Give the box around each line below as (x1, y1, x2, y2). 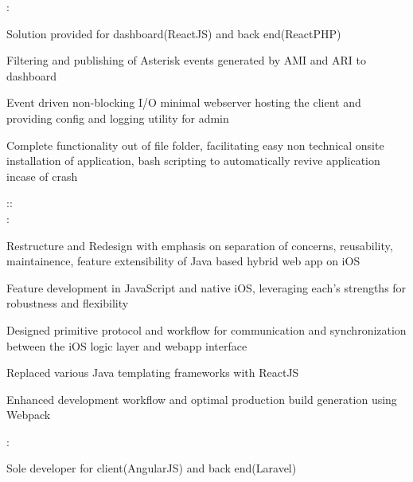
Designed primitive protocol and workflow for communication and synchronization (6, 321, 407, 338)
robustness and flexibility (6, 295, 129, 312)
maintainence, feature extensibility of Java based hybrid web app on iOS (6, 253, 360, 269)
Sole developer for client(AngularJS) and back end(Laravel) (6, 460, 297, 476)
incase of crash (6, 167, 78, 184)
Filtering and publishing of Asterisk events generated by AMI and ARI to (6, 52, 366, 69)
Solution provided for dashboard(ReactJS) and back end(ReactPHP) (6, 25, 341, 41)
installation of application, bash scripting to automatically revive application (6, 152, 380, 169)
